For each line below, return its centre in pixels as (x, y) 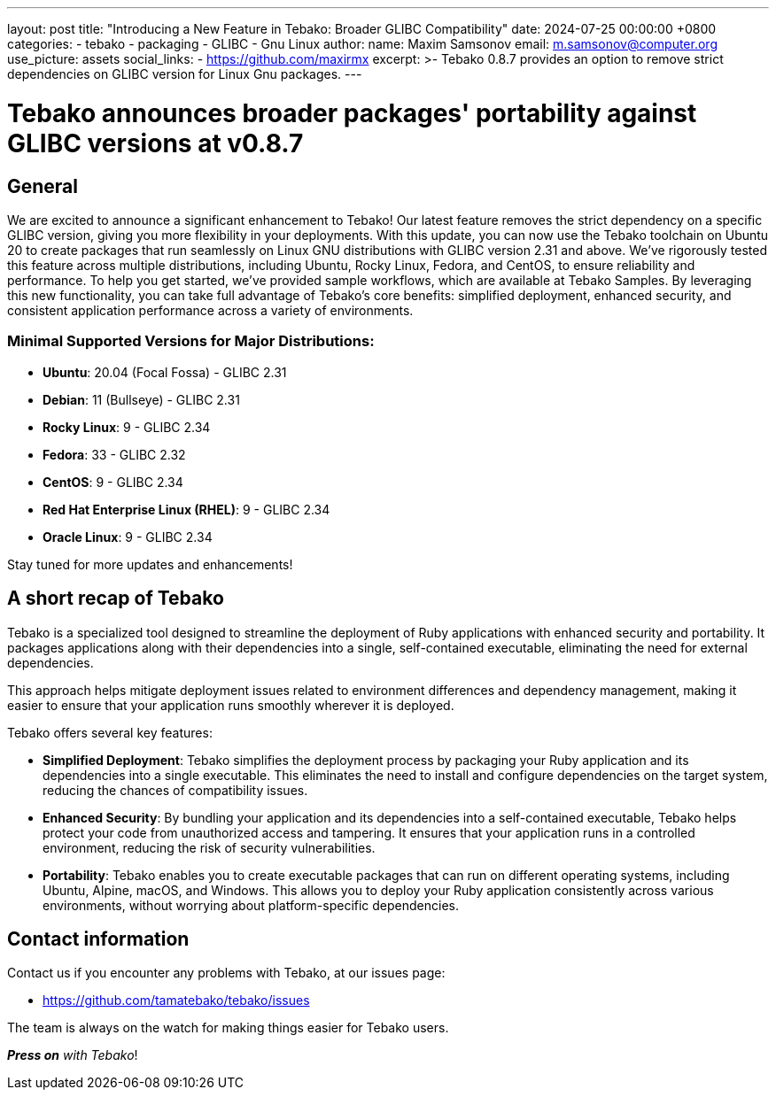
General (43, 186)
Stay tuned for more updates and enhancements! (150, 564)
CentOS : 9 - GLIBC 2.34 (113, 482)
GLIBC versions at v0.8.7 (155, 143)
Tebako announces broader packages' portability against (352, 113)
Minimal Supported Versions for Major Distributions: (191, 341)
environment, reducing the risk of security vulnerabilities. (209, 847)
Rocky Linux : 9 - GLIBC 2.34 (127, 427)
